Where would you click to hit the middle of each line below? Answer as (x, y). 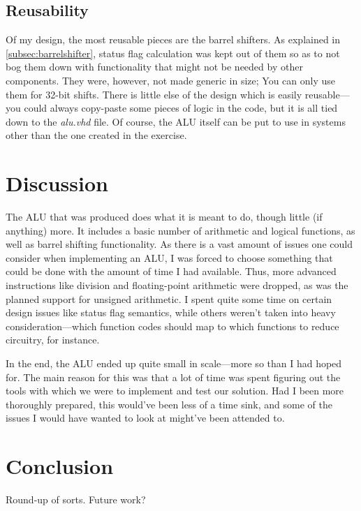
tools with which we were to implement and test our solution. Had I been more (175, 391)
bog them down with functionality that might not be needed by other (154, 67)
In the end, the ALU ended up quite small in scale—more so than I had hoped (174, 363)
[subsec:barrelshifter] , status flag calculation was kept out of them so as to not (173, 53)
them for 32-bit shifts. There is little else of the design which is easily (154, 94)
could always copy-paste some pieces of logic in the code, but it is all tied (181, 108)
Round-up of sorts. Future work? (76, 499)
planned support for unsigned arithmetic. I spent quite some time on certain (169, 298)
